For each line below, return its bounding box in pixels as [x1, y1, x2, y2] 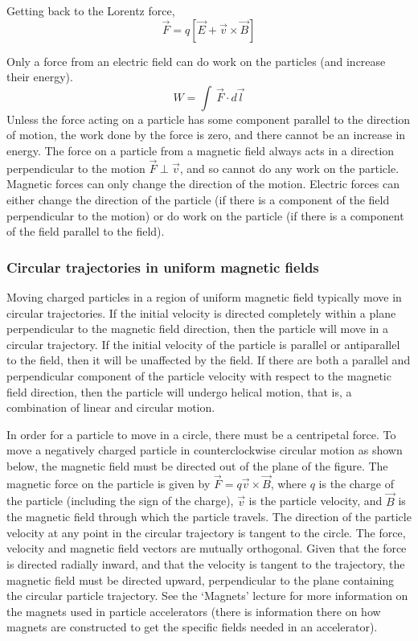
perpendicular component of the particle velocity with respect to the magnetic [6, 367, 391, 384]
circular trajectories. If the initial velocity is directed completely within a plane [6, 304, 396, 321]
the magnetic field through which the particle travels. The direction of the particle [6, 508, 412, 525]
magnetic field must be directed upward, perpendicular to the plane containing [6, 571, 395, 588]
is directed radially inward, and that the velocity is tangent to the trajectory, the [6, 555, 405, 572]
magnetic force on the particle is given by [6, 475, 211, 491]
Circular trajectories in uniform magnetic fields [6, 257, 319, 277]
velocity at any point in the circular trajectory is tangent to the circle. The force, [6, 524, 406, 540]
